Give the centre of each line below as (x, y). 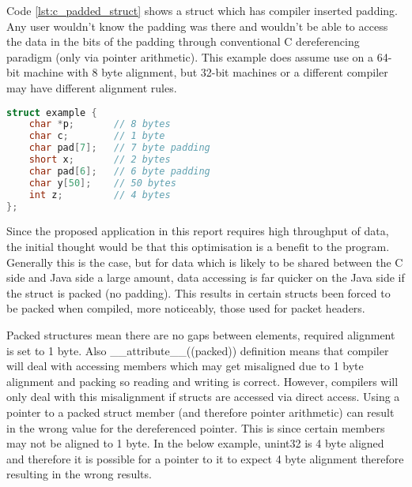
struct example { (52, 112)
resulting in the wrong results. (79, 474)
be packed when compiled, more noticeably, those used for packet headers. (186, 308)
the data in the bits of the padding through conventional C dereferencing (183, 41)
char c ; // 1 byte (97, 136)
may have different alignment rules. (92, 87)
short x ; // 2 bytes (100, 160)
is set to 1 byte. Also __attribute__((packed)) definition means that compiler (198, 350)
